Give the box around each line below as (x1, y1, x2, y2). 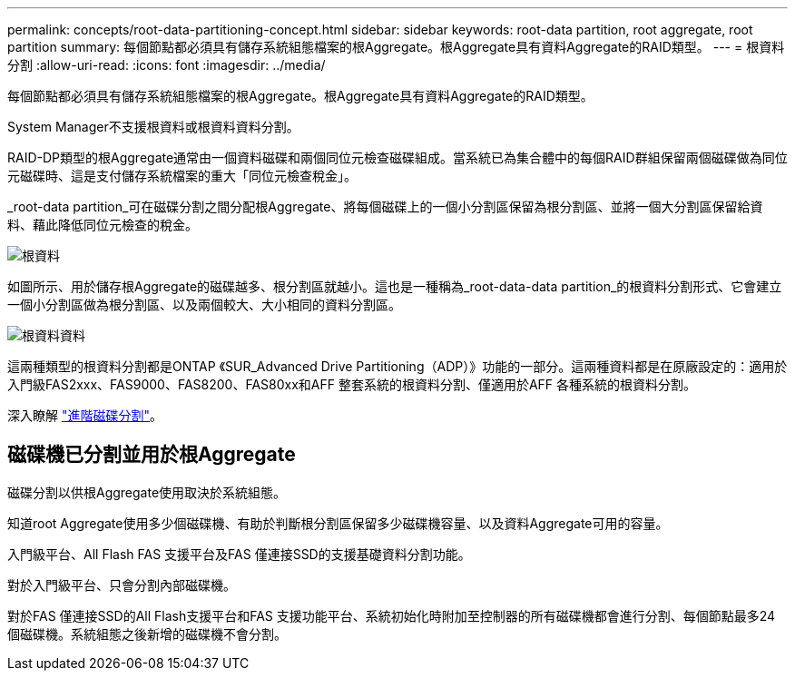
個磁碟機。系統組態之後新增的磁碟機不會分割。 (7, 625, 287, 642)
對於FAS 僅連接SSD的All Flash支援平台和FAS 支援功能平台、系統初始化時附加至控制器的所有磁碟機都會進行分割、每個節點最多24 (7, 607, 776, 624)
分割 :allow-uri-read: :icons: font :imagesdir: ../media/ (7, 57, 326, 73)
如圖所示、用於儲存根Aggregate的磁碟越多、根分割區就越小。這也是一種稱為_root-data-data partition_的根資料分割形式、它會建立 (7, 279, 782, 294)
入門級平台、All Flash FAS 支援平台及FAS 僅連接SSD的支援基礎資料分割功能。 (7, 545, 471, 562)
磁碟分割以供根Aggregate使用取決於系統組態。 (7, 484, 287, 500)
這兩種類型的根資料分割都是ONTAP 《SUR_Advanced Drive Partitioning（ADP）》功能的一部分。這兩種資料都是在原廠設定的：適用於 (7, 359, 788, 374)
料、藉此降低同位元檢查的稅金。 (7, 217, 198, 232)
